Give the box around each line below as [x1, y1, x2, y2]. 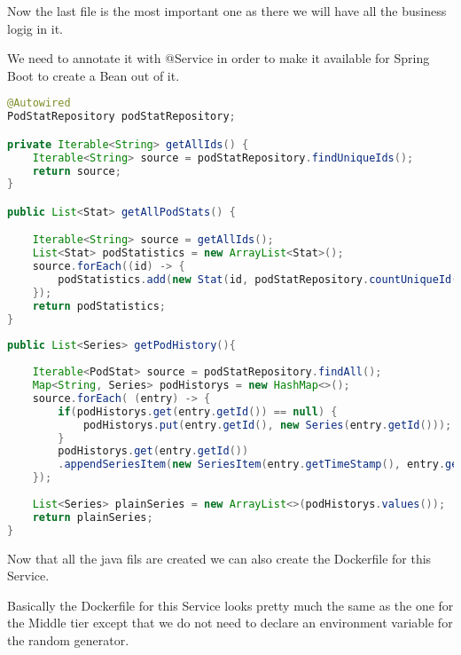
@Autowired [7, 97, 71, 110]
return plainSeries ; [32, 510, 153, 524]
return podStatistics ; [32, 299, 166, 312]
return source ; [32, 164, 121, 178]
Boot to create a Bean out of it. [7, 66, 180, 84]
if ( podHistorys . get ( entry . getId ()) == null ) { [58, 405, 338, 418]
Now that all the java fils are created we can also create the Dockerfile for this [7, 548, 432, 567]
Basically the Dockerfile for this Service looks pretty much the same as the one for [7, 596, 454, 614]
